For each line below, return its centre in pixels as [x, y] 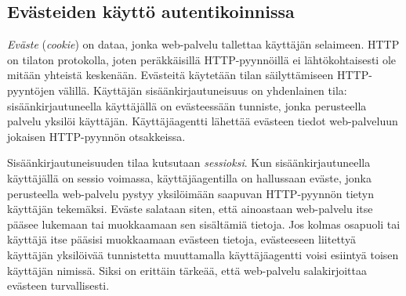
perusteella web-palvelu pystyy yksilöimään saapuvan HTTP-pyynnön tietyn [191, 193]
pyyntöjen [31, 90]
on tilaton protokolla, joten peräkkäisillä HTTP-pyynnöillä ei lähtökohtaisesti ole [202, 59]
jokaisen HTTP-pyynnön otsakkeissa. [96, 136]
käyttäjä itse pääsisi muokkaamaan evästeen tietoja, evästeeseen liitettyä [181, 239]
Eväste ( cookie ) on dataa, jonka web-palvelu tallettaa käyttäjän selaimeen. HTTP [203, 44]
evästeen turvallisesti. [58, 285]
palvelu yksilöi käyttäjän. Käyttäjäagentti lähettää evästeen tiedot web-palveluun [203, 121]
